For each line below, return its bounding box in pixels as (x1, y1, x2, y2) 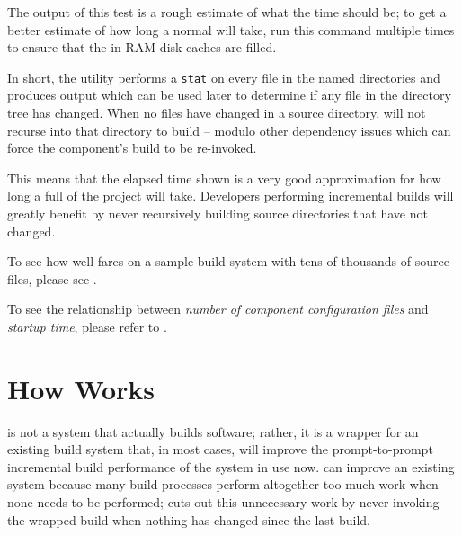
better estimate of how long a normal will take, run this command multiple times (7, 20, 455, 39)
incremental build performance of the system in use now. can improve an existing (7, 457, 455, 476)
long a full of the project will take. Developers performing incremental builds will (7, 186, 454, 205)
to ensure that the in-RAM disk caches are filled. (7, 38, 277, 57)
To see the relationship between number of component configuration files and (7, 299, 429, 318)
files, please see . (7, 269, 97, 288)
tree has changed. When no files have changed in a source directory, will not (7, 103, 426, 122)
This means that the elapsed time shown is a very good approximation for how (7, 168, 441, 187)
